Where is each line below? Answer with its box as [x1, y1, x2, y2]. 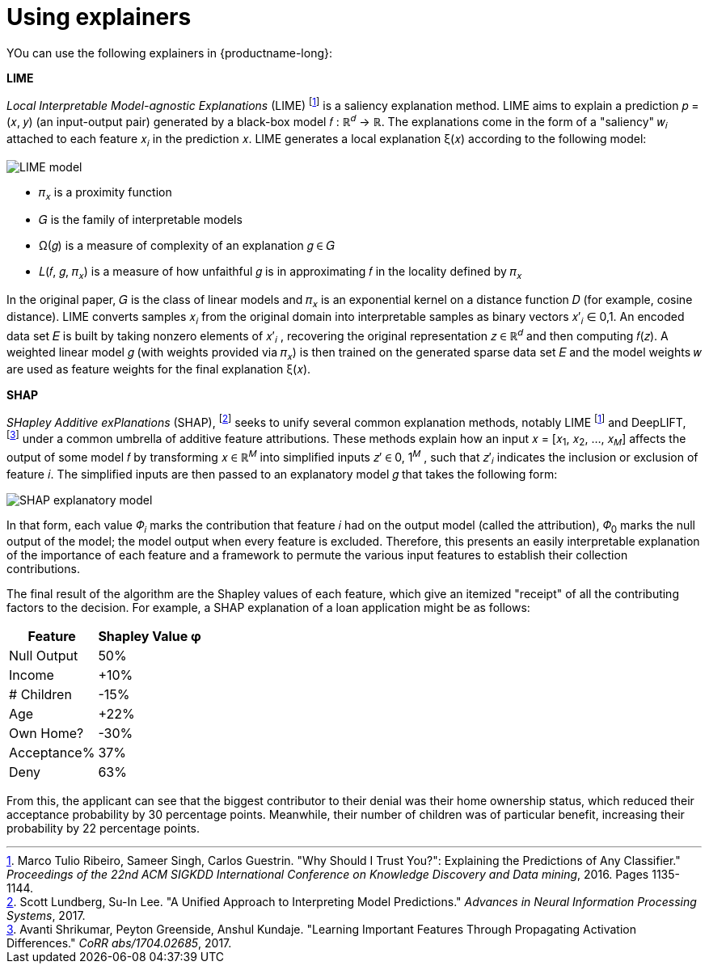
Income [9, 667, 54, 684]
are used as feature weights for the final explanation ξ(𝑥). [6, 362, 311, 377]
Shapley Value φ [98, 628, 201, 645]
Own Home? [9, 725, 84, 742]
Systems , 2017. [6, 909, 86, 923]
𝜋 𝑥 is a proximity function [39, 184, 172, 202]
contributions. [6, 562, 80, 576]
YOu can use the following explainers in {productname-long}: [6, 45, 332, 60]
